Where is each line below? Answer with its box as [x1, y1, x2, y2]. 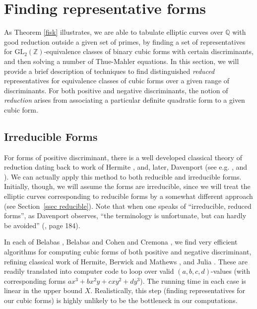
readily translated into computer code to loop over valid [4, 266, 174, 276]
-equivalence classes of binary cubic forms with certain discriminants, [44, 46, 254, 57]
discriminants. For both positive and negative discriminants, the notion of [4, 85, 228, 95]
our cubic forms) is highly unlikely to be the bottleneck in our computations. [4, 295, 238, 305]
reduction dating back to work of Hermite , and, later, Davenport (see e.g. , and [4, 162, 248, 172]
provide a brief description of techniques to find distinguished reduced [4, 65, 215, 76]
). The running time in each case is [140, 275, 246, 286]
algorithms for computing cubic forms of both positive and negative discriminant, [4, 247, 252, 257]
